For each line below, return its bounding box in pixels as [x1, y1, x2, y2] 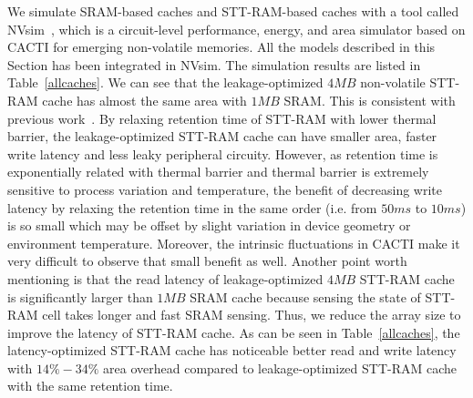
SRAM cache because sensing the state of [190, 287, 421, 306]
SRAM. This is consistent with [283, 90, 456, 109]
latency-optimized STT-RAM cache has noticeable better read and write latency [7, 341, 457, 360]
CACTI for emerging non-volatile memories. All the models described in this [7, 37, 436, 56]
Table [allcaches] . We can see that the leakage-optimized [7, 73, 324, 92]
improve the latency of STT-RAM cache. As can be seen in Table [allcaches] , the [7, 322, 460, 342]
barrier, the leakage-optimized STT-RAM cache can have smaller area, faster [7, 127, 437, 146]
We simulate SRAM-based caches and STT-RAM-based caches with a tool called [7, 2, 459, 20]
